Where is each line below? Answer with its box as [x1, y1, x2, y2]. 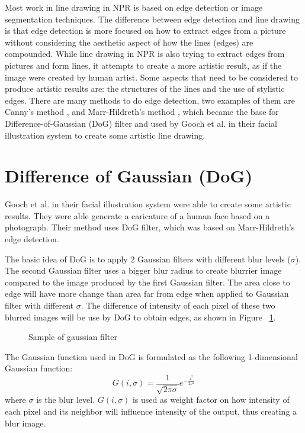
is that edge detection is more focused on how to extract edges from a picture [5, 24, 286, 37]
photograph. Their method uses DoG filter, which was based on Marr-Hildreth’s [5, 221, 295, 233]
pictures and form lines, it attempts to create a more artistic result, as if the [5, 59, 282, 71]
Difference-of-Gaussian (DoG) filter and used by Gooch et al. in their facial [5, 117, 277, 129]
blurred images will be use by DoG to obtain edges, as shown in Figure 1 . [5, 310, 276, 323]
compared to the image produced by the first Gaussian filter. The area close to [5, 275, 290, 288]
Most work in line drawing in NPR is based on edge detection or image [5, 1, 263, 13]
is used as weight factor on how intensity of [132, 393, 290, 406]
